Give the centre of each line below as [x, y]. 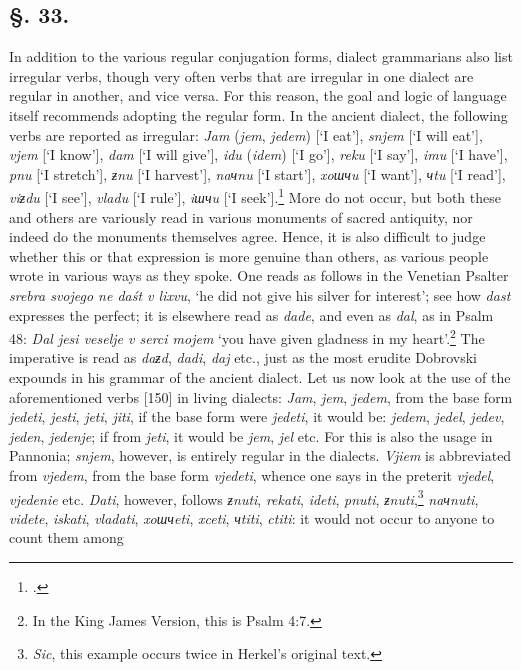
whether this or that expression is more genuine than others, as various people [249, 255]
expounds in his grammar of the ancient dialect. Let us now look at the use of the [260, 377]
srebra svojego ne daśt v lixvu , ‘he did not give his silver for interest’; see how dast [260, 294]
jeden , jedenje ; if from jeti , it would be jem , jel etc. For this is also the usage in [251, 435]
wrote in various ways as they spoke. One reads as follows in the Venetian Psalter [259, 275]
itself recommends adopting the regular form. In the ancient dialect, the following [258, 114]
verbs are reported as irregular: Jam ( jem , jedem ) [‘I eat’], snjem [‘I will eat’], [246, 134]
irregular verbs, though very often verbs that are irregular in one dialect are [241, 75]
